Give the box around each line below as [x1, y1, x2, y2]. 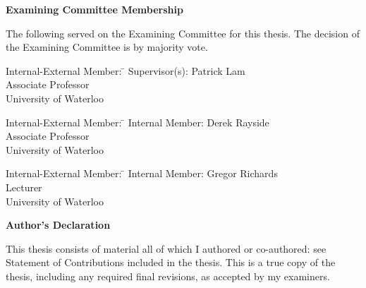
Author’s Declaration [6, 217, 111, 232]
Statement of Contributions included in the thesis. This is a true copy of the [6, 255, 336, 270]
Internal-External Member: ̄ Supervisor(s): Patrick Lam [6, 63, 245, 78]
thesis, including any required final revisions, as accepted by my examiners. [6, 268, 330, 283]
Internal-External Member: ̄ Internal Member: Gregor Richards [6, 166, 278, 181]
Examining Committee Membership [6, 2, 183, 16]
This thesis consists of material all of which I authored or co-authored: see [6, 241, 327, 256]
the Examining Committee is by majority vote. [6, 40, 208, 54]
